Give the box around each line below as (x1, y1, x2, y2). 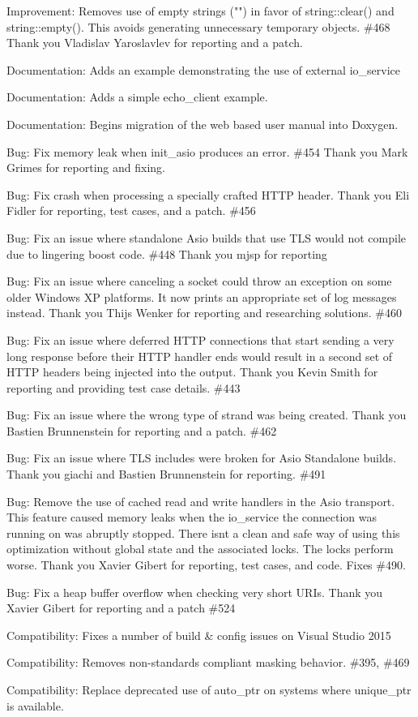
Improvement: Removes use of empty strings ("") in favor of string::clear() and (6, 2, 395, 19)
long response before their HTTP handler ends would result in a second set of (6, 347, 393, 364)
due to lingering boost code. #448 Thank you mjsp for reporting (6, 245, 327, 262)
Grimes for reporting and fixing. (6, 159, 165, 176)
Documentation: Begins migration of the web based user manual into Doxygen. (6, 115, 399, 132)
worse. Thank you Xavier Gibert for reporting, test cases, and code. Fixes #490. (6, 556, 406, 573)
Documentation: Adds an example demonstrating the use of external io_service (6, 61, 400, 78)
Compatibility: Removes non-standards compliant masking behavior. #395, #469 (6, 654, 410, 671)
